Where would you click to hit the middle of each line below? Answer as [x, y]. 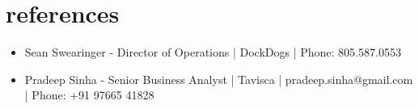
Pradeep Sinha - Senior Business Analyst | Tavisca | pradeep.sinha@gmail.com [219, 79]
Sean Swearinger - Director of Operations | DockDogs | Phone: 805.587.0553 [213, 52]
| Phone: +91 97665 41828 [89, 95]
